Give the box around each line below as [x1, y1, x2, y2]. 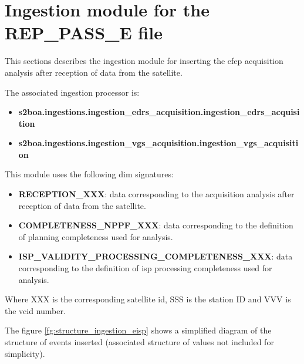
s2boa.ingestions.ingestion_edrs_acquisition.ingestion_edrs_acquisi [18, 106, 300, 118]
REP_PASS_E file [5, 21, 163, 45]
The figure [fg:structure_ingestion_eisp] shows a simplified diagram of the [5, 324, 272, 336]
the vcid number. [5, 304, 66, 316]
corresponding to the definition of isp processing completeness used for [18, 262, 272, 274]
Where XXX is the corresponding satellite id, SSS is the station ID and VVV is [5, 293, 291, 305]
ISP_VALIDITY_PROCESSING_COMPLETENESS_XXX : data [18, 250, 293, 262]
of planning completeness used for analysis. [18, 230, 173, 242]
